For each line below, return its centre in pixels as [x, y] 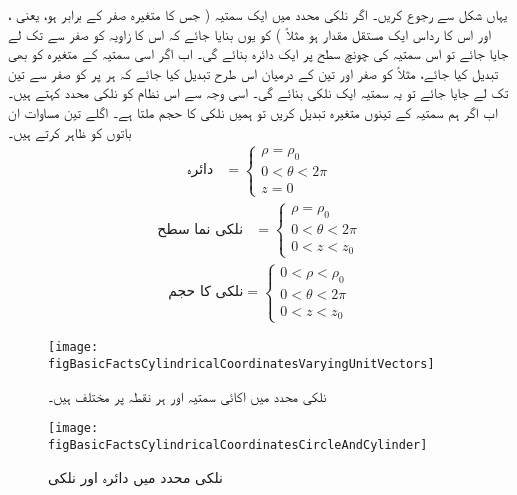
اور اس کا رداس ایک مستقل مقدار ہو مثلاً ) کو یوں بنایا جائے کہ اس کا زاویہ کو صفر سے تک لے [249, 33]
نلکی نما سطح [200, 229]
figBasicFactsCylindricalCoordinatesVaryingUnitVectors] [241, 364]
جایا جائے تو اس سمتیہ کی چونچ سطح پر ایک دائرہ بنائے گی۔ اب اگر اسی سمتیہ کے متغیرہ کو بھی [258, 53]
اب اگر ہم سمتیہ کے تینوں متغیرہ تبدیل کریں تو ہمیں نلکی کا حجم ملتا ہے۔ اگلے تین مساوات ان [253, 111]
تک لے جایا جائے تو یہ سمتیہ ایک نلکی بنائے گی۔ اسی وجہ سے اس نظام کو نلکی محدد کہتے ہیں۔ [258, 92]
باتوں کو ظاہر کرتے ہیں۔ [70, 131]
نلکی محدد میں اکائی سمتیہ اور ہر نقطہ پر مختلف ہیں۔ [187, 395]
